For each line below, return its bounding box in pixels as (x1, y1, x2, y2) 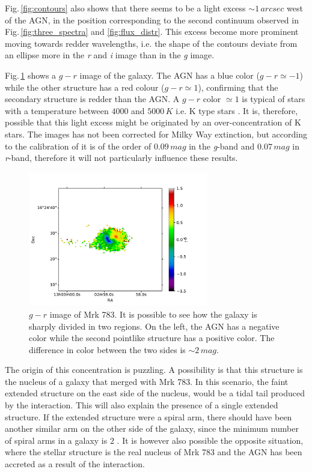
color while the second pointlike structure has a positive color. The (29, 331, 275, 344)
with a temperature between (5, 104, 109, 116)
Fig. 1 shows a (5, 68, 57, 81)
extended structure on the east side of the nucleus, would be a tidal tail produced (5, 387, 305, 399)
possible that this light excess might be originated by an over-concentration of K (5, 116, 301, 129)
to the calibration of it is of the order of (5, 139, 151, 152)
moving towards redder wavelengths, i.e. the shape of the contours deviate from (5, 37, 298, 49)
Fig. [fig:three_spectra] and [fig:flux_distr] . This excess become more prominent (5, 25, 299, 38)
